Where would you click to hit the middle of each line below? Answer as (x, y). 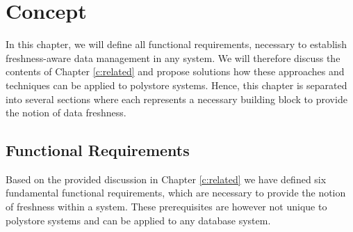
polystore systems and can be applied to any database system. (138, 220)
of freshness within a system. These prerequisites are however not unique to (166, 207)
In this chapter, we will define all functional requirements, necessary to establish (176, 44)
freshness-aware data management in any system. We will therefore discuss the (173, 57)
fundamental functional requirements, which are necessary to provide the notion (176, 193)
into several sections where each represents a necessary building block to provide (176, 99)
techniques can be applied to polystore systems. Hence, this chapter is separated (176, 85)
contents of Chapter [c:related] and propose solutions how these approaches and (175, 71)
